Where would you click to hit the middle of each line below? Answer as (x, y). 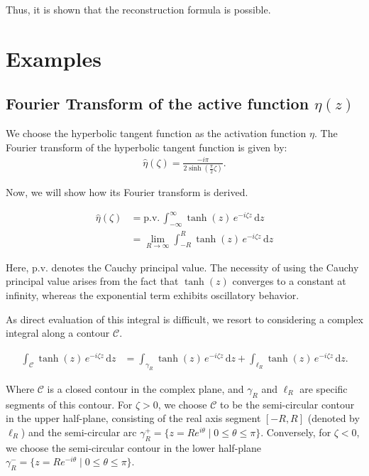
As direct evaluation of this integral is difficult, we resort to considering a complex (184, 319)
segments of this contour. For (69, 404)
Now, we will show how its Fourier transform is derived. (127, 192)
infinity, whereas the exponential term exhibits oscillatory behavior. (153, 295)
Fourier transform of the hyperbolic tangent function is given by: (147, 147)
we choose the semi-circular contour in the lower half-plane (133, 447)
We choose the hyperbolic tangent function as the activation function (156, 133)
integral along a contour (58, 333)
